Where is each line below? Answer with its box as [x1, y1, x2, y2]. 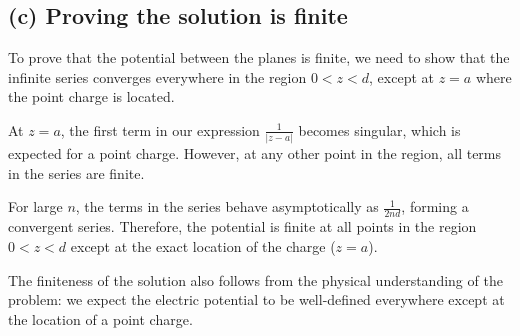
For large [8, 196, 63, 217]
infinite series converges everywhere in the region [8, 66, 307, 87]
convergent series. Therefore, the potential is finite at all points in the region [8, 216, 477, 237]
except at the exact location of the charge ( [70, 235, 336, 256]
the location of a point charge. [8, 308, 193, 329]
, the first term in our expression [60, 119, 260, 140]
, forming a [401, 196, 469, 217]
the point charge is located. [8, 86, 175, 107]
